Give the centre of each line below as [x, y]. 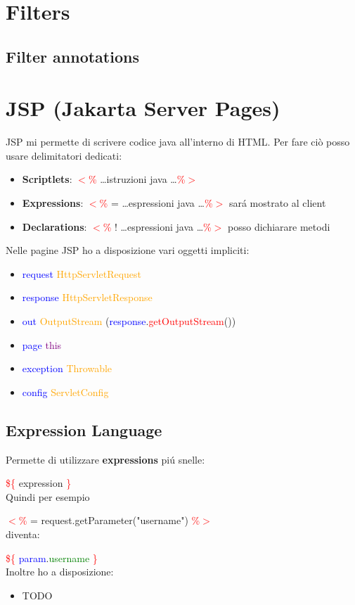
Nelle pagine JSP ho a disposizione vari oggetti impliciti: [128, 250]
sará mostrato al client [277, 203]
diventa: [23, 534]
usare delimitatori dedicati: [64, 155]
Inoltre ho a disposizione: [60, 572]
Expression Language [84, 429]
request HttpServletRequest [82, 273]
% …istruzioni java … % [137, 179]
